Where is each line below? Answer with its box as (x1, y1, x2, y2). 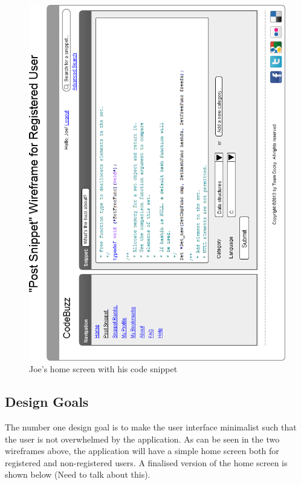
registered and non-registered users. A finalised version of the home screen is (5, 456, 288, 469)
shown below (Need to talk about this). (5, 468, 150, 481)
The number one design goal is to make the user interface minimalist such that (5, 420, 297, 433)
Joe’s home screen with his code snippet (29, 363, 178, 375)
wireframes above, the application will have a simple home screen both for (5, 444, 279, 457)
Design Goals (5, 392, 89, 411)
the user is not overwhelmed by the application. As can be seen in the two (5, 432, 280, 445)
